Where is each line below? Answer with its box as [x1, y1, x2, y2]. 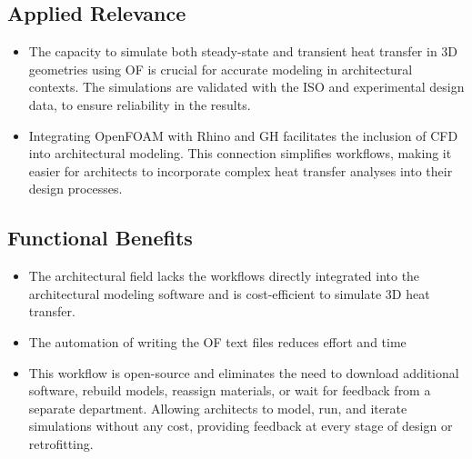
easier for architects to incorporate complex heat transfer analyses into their [28, 161, 453, 180]
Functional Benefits [7, 224, 193, 252]
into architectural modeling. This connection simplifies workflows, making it [28, 144, 452, 163]
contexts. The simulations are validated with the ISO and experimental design [28, 77, 465, 96]
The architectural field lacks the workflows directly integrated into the [28, 266, 420, 285]
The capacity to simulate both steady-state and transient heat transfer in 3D [28, 42, 458, 61]
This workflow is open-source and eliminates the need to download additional [28, 363, 459, 382]
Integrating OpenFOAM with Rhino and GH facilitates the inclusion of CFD [28, 125, 458, 145]
